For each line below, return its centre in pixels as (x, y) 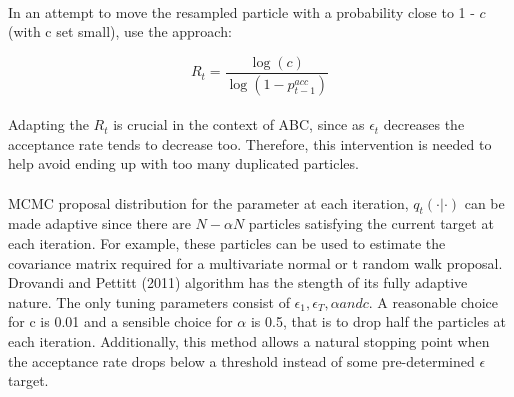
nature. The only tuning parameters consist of (149, 301)
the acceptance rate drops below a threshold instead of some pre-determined (241, 360)
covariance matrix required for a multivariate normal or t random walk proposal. (255, 262)
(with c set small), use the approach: (120, 31)
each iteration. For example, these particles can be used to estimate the (227, 243)
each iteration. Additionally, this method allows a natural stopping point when (249, 341)
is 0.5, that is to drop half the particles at (378, 321)
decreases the (424, 124)
